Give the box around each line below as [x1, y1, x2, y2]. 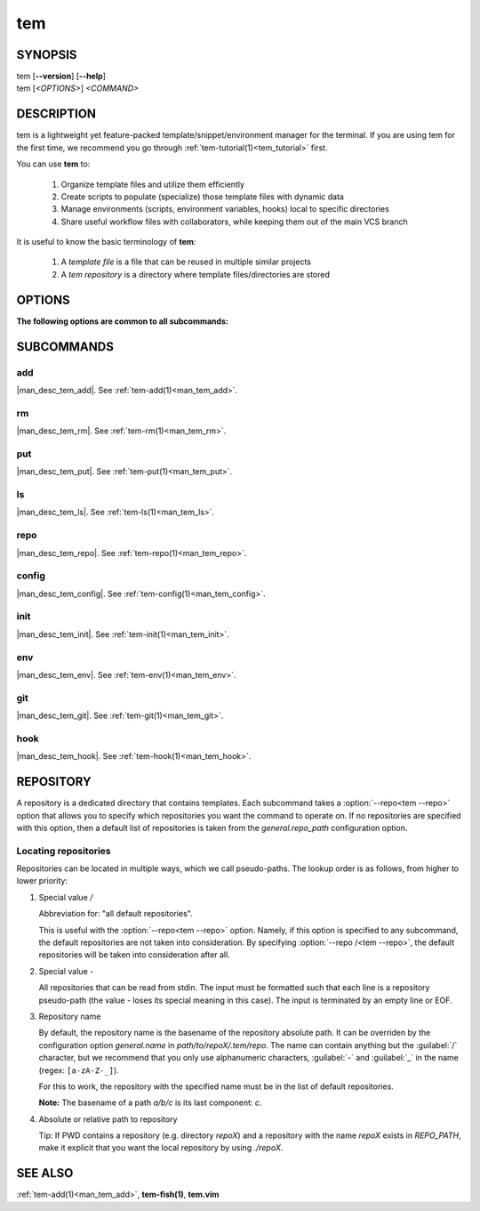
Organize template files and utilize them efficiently [60, 179, 244, 190]
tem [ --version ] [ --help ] [16, 71, 107, 82]
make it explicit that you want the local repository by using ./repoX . [38, 1142, 284, 1153]
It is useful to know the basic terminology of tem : [16, 237, 196, 247]
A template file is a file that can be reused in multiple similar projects [60, 256, 311, 267]
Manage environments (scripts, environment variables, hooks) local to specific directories [60, 204, 390, 214]
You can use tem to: [16, 158, 91, 169]
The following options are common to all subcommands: [16, 316, 228, 327]
